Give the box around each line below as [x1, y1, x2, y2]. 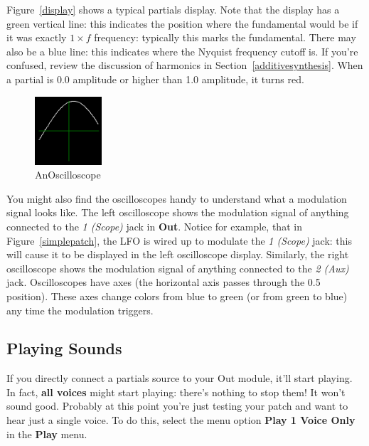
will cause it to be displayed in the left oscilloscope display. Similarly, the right [6, 247, 349, 262]
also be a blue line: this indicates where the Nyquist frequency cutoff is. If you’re [6, 43, 358, 58]
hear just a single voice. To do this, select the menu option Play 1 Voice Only [6, 413, 355, 428]
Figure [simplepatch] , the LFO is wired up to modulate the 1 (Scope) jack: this [6, 233, 352, 248]
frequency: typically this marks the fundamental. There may [94, 30, 356, 45]
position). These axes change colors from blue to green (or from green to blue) [6, 288, 348, 303]
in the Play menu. [6, 426, 87, 441]
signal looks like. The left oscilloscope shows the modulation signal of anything [6, 205, 349, 220]
